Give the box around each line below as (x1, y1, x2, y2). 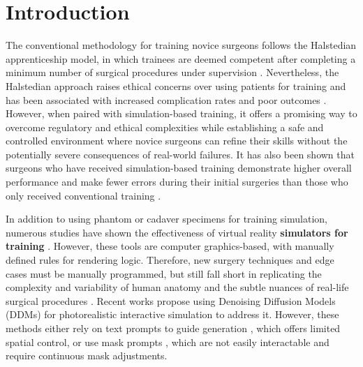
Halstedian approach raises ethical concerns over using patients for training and (6, 78, 346, 93)
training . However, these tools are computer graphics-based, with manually (6, 239, 334, 253)
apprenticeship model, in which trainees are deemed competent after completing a (6, 51, 356, 66)
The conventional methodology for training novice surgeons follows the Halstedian (6, 38, 357, 52)
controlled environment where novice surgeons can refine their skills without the (6, 133, 348, 148)
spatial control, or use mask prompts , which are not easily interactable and (6, 334, 329, 349)
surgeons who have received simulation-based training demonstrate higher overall (6, 160, 352, 175)
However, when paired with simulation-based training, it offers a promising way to (6, 106, 357, 121)
